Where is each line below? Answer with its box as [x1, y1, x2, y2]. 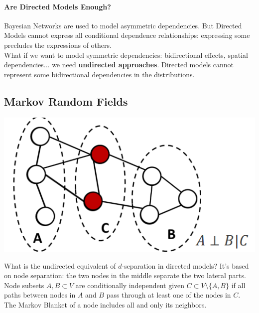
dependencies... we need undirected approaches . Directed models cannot [4, 59, 234, 70]
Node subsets [4, 280, 44, 290]
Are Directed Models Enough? [4, 1, 111, 11]
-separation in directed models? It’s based [122, 260, 249, 271]
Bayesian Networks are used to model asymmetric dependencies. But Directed [4, 20, 242, 30]
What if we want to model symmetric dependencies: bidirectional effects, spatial [4, 49, 248, 60]
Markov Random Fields [4, 93, 128, 109]
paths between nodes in [4, 290, 76, 300]
